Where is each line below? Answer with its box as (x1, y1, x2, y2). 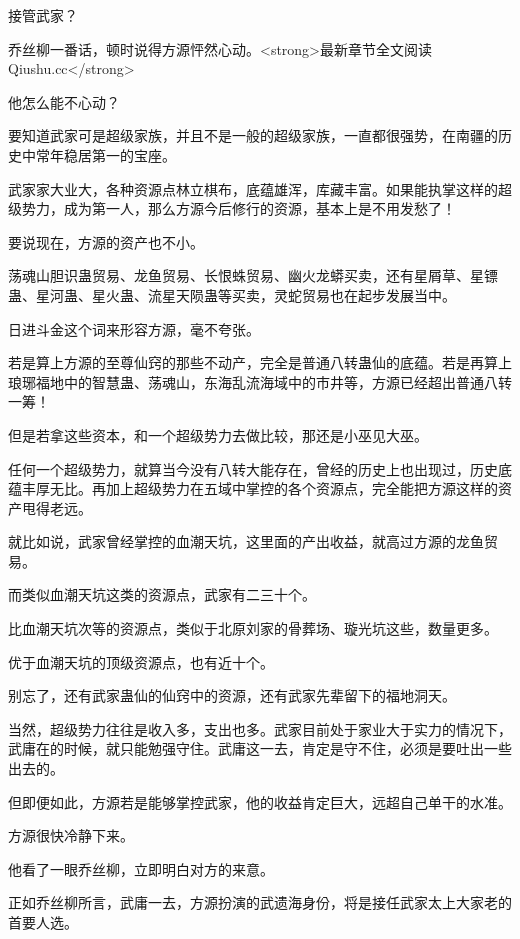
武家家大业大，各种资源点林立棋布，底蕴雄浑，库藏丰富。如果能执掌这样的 (8, 178, 498, 199)
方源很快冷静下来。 (8, 825, 134, 846)
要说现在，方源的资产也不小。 (8, 231, 204, 252)
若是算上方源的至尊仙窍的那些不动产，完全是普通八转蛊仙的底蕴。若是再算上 (8, 352, 512, 373)
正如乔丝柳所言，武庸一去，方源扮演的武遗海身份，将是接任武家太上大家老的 (8, 892, 512, 913)
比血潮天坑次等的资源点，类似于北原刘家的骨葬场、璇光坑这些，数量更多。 (8, 618, 498, 639)
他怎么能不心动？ (8, 91, 120, 112)
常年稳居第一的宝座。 (35, 144, 176, 165)
